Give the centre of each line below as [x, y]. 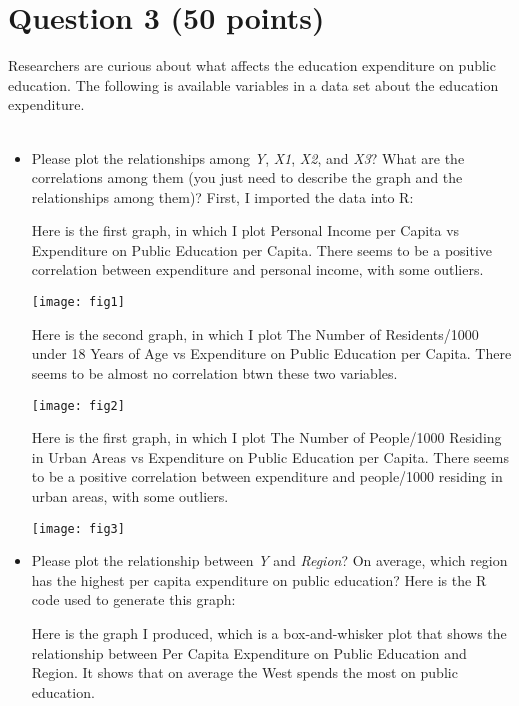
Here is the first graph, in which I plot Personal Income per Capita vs [245, 230]
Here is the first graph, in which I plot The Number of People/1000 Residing [266, 437]
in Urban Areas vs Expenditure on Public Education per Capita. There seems [270, 456]
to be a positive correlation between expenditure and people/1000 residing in [267, 476]
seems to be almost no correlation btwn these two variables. [214, 372]
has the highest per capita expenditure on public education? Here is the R [259, 579]
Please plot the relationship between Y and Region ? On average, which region [269, 560]
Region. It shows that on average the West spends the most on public [244, 672]
